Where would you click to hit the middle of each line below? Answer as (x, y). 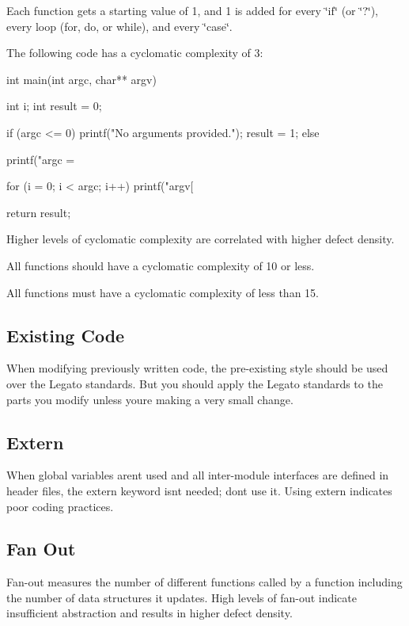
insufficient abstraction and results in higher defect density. (150, 613)
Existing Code (66, 335)
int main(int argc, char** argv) (81, 79)
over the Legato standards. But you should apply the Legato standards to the (195, 383)
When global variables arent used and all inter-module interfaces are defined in (198, 475)
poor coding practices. (60, 506)
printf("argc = (41, 159)
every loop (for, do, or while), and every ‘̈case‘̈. (119, 26)
